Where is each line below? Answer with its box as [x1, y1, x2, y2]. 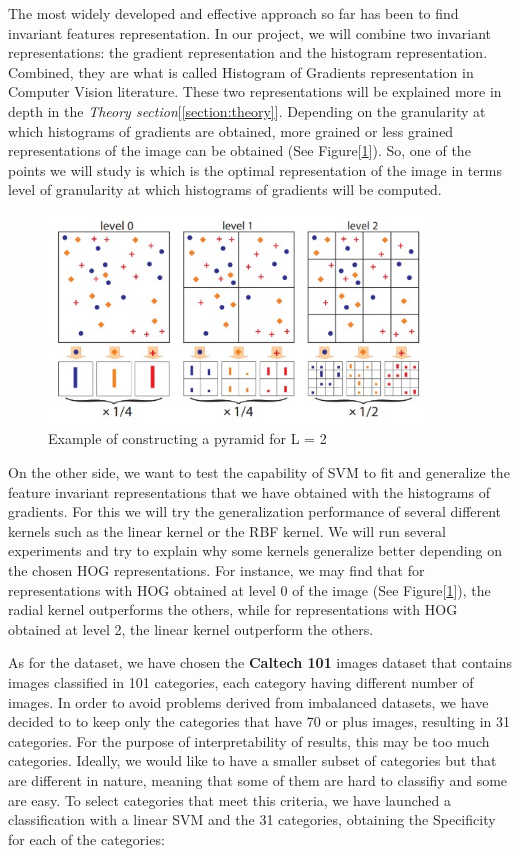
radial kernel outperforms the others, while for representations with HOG [8, 599, 458, 620]
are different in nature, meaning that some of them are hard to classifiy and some [8, 769, 508, 790]
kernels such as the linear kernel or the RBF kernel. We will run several [8, 520, 446, 541]
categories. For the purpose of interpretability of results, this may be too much [8, 730, 490, 751]
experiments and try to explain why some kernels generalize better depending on [8, 540, 502, 561]
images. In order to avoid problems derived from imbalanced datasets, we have [8, 691, 489, 712]
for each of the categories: [8, 828, 165, 849]
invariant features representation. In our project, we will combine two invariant [8, 22, 492, 43]
